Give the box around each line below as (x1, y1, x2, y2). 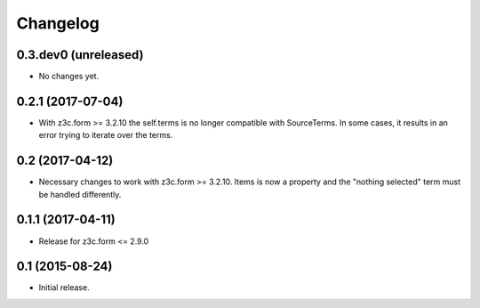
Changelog (16, 13, 100, 33)
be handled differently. (38, 189, 122, 199)
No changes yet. (38, 71, 100, 82)
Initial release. (38, 282, 90, 293)
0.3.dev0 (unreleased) (16, 47, 144, 62)
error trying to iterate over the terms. (38, 130, 173, 141)
